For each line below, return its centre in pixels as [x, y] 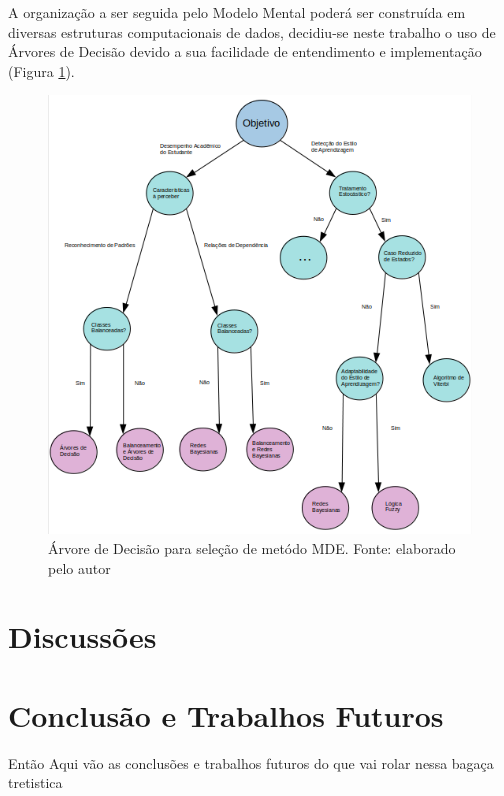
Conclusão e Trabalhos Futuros [226, 714]
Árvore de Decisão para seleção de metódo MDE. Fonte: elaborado [252, 547]
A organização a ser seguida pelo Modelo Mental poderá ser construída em [237, 12]
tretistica [35, 782]
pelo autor [79, 567]
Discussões [82, 636]
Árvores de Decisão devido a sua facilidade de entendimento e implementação [245, 51]
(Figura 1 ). [41, 70]
